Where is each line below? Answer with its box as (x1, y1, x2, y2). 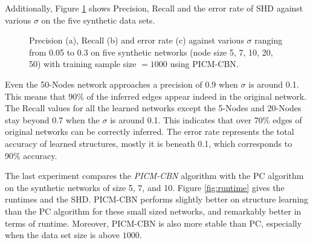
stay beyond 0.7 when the (5, 113, 100, 126)
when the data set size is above (5, 228, 120, 241)
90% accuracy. (5, 149, 57, 161)
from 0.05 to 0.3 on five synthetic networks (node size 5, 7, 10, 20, (29, 45, 273, 58)
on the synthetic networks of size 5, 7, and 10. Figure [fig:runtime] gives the (5, 181, 285, 193)
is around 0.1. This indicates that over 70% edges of (110, 113, 302, 126)
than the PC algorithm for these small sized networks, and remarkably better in (5, 204, 302, 217)
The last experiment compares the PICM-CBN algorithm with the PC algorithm (5, 169, 304, 182)
